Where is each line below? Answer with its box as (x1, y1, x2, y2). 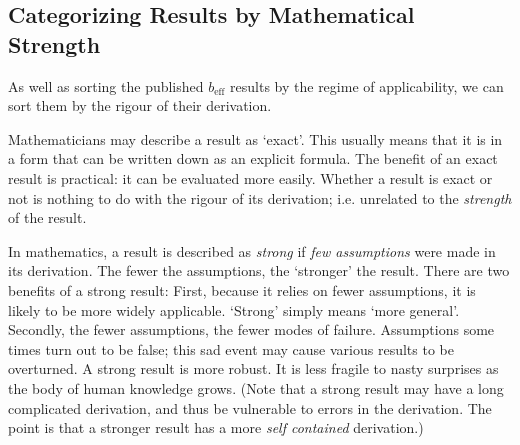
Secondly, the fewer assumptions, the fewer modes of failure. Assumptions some (8, 319, 495, 340)
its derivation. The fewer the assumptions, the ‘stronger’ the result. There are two (8, 260, 510, 281)
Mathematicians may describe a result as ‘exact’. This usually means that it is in (8, 128, 503, 149)
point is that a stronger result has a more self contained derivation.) (8, 417, 424, 438)
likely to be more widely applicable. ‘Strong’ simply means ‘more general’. (8, 299, 460, 320)
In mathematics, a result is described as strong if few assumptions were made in (8, 240, 496, 261)
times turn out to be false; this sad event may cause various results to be (8, 338, 454, 359)
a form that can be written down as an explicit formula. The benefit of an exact (8, 148, 498, 169)
